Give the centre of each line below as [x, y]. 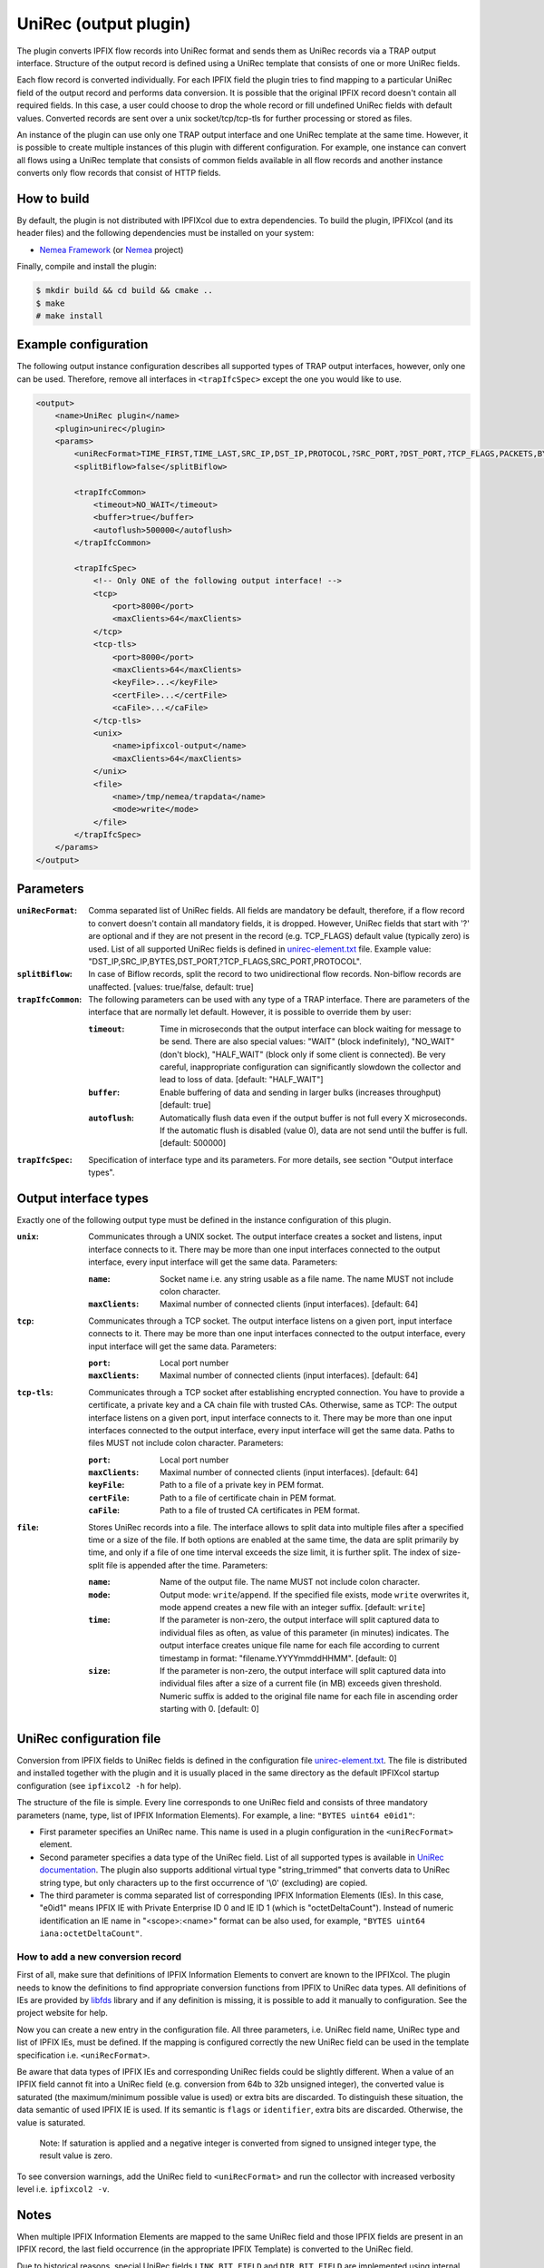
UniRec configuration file [89, 1739]
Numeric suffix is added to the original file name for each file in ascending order [309, 1696]
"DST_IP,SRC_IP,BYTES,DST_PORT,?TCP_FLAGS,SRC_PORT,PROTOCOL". [225, 961]
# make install [69, 316]
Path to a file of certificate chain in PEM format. [248, 1498]
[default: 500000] [193, 1143]
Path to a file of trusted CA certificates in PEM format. [260, 1510]
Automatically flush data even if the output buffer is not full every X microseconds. [314, 1118]
